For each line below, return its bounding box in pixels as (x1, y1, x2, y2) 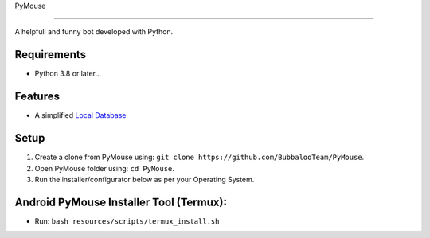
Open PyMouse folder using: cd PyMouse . (34, 163, 175, 173)
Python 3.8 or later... (34, 68, 102, 79)
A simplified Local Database (34, 111, 127, 120)
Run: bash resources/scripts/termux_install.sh (34, 216, 220, 226)
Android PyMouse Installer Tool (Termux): (14, 195, 227, 209)
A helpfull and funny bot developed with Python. (14, 27, 174, 37)
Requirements (14, 48, 87, 61)
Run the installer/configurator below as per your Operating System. (34, 174, 255, 184)
